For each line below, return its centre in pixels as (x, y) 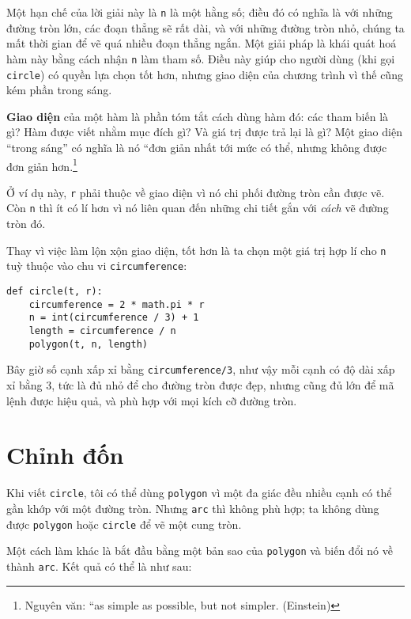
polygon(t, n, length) (88, 344)
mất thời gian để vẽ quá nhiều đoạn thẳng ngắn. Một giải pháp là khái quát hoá (202, 43)
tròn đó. (26, 224)
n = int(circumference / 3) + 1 (114, 318)
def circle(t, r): (55, 291)
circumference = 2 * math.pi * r (117, 304)
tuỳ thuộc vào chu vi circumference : (97, 266)
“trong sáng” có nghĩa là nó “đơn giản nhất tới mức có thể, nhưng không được (197, 147)
